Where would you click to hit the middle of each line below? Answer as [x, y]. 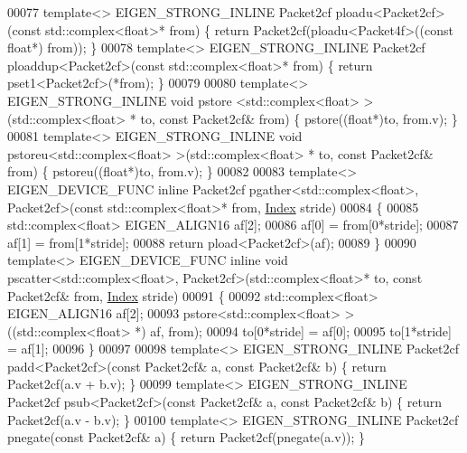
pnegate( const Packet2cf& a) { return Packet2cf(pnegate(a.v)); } [187, 437]
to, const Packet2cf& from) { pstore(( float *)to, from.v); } [299, 118]
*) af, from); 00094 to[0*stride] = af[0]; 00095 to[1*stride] [293, 330]
